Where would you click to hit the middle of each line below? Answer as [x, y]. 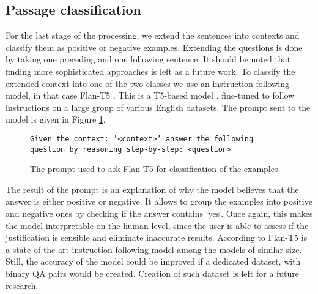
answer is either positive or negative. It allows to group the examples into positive [159, 201]
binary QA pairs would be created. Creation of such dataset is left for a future [153, 273]
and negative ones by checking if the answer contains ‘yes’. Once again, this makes [159, 213]
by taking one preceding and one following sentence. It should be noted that [148, 59]
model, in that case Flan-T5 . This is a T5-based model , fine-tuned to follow [150, 95]
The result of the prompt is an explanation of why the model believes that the [152, 189]
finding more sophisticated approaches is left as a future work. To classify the [150, 71]
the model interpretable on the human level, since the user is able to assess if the [157, 225]
